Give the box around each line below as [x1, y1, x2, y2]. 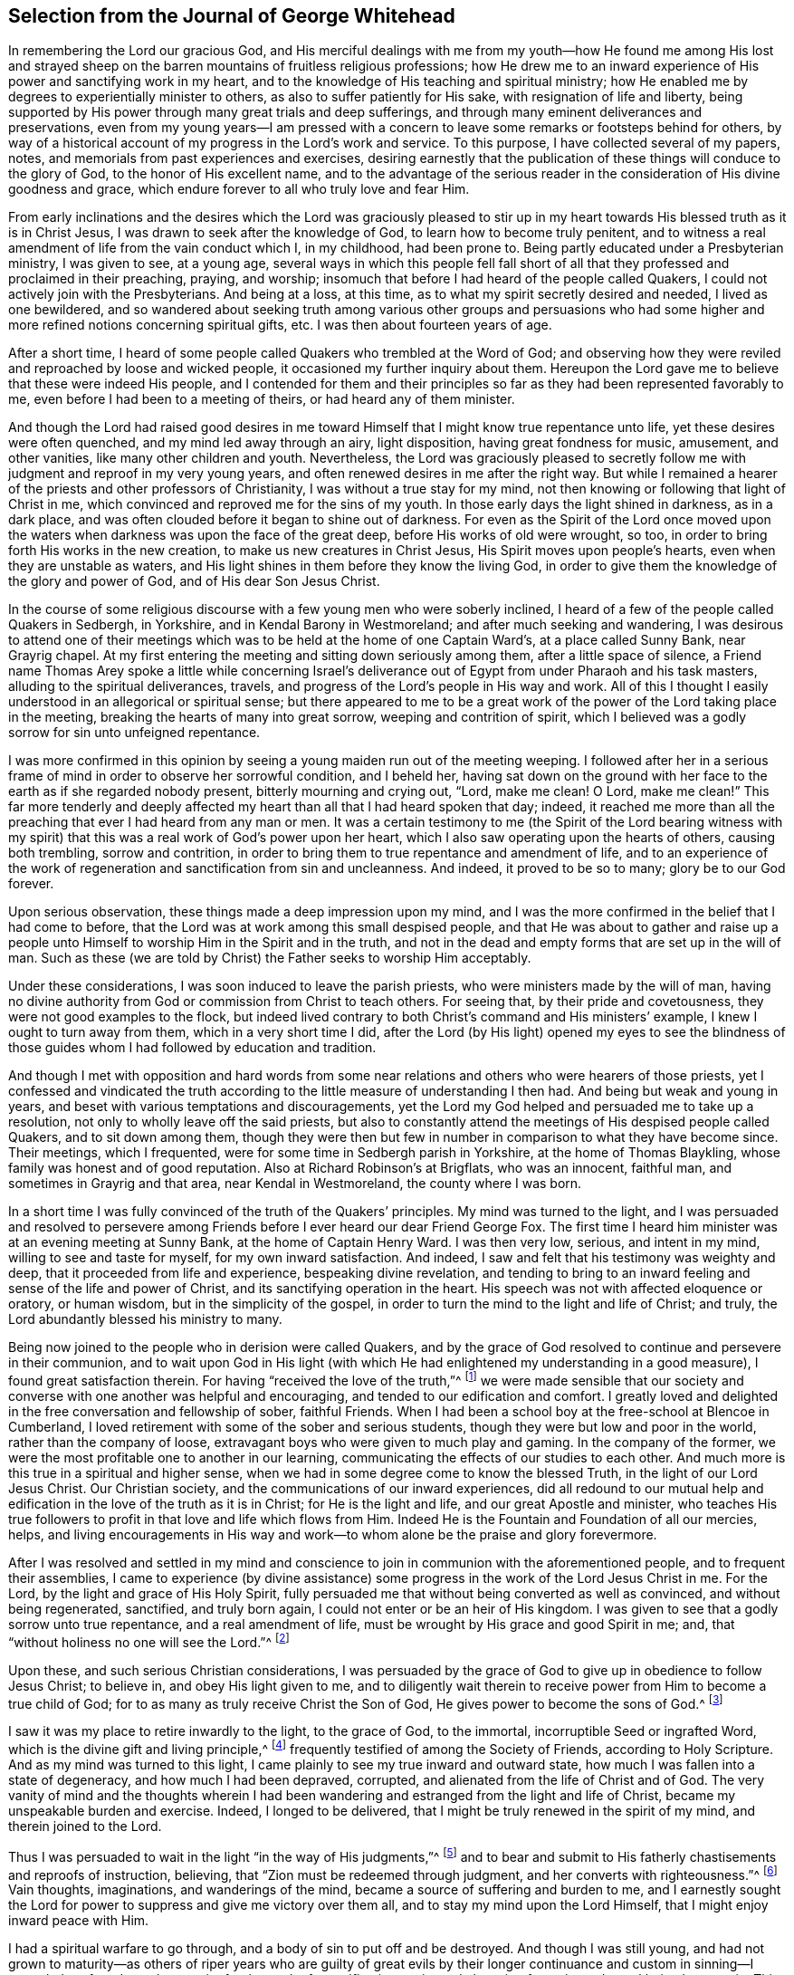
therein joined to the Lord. [8, 1818, 162, 1835]
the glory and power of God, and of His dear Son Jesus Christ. [8, 573, 380, 590]
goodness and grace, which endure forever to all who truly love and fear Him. [8, 181, 470, 197]
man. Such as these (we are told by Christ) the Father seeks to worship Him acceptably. [8, 950, 531, 966]
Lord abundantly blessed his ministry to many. [8, 1311, 282, 1328]
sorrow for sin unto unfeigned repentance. [8, 724, 261, 741]
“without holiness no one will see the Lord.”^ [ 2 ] [8, 1632, 290, 1650]
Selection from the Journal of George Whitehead [8, 5, 455, 27]
